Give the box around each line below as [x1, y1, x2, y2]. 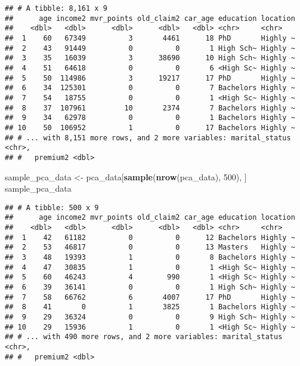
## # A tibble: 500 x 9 [5, 203, 99, 212]
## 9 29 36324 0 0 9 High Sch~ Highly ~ [5, 312, 295, 321]
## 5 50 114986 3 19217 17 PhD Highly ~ [5, 73, 295, 82]
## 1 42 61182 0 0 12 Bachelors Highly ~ [5, 233, 295, 242]
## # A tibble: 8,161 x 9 [5, 4, 107, 13]
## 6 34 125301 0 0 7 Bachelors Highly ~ [5, 84, 295, 93]
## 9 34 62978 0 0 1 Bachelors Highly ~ [5, 113, 295, 122]
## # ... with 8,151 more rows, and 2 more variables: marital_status [5, 133, 291, 142]
